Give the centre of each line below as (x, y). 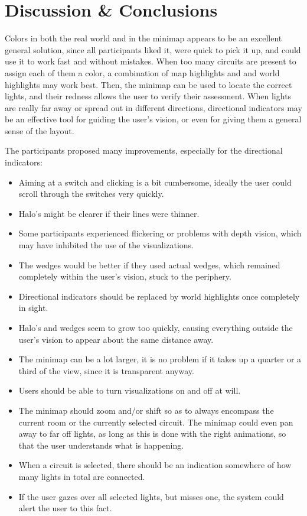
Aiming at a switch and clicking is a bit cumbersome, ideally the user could (155, 182)
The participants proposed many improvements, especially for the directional (144, 150)
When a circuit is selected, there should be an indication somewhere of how (155, 465)
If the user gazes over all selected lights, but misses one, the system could (151, 496)
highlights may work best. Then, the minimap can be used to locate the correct (148, 84)
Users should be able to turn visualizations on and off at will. (130, 390)
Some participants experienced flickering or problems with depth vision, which (160, 233)
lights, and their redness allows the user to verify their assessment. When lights (148, 96)
